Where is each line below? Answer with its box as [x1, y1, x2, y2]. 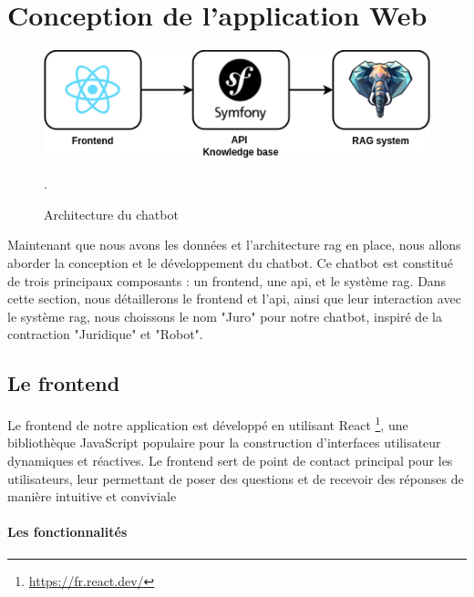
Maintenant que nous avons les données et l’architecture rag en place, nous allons [7, 235, 461, 254]
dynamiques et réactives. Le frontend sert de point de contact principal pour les [7, 451, 453, 470]
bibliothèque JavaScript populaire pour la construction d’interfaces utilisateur [7, 433, 441, 452]
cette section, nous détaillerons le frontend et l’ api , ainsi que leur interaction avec [7, 289, 461, 308]
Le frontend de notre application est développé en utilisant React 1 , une [7, 413, 408, 434]
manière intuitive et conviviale [7, 487, 177, 506]
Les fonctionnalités [7, 522, 128, 541]
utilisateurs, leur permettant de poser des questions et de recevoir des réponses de [7, 468, 464, 488]
